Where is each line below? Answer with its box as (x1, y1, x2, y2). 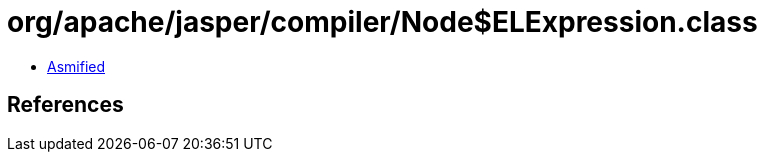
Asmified (47, 57, 106, 75)
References (7, 92, 124, 118)
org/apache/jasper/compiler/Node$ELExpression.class (7, 5, 758, 39)
